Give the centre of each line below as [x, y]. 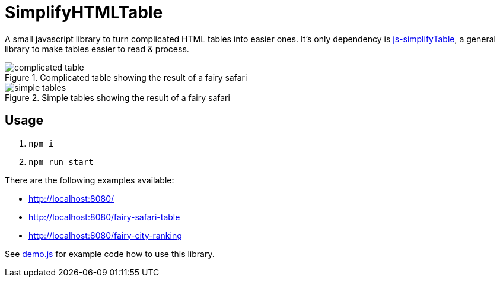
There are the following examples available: [90, 180]
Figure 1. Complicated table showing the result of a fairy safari [126, 77]
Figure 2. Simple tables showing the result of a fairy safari [117, 97]
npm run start [61, 162]
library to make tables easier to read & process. [97, 49]
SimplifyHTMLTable [84, 12]
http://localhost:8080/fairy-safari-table [104, 217]
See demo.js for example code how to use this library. [110, 254]
